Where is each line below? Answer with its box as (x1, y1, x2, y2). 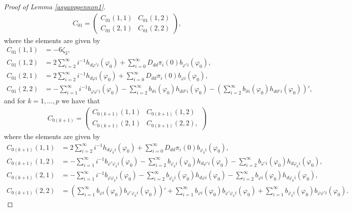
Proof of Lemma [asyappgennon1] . (4, 1, 106, 11)
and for (4, 95, 26, 106)
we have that (61, 95, 100, 106)
